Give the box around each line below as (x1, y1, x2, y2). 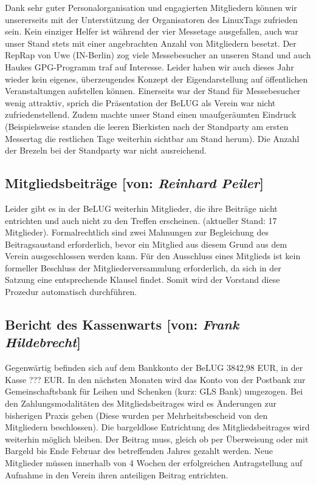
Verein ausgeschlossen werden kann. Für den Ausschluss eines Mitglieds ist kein (5, 249, 301, 262)
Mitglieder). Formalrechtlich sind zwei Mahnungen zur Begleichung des (5, 226, 269, 239)
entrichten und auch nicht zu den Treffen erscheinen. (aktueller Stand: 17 (5, 214, 277, 226)
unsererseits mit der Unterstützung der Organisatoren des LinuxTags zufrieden (5, 13, 298, 25)
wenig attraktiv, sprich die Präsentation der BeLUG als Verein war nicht (5, 96, 276, 109)
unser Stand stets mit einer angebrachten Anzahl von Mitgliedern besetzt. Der (5, 36, 297, 49)
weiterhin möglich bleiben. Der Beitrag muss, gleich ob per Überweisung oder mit (5, 432, 309, 445)
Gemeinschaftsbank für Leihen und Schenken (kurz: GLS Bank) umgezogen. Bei (5, 385, 303, 398)
